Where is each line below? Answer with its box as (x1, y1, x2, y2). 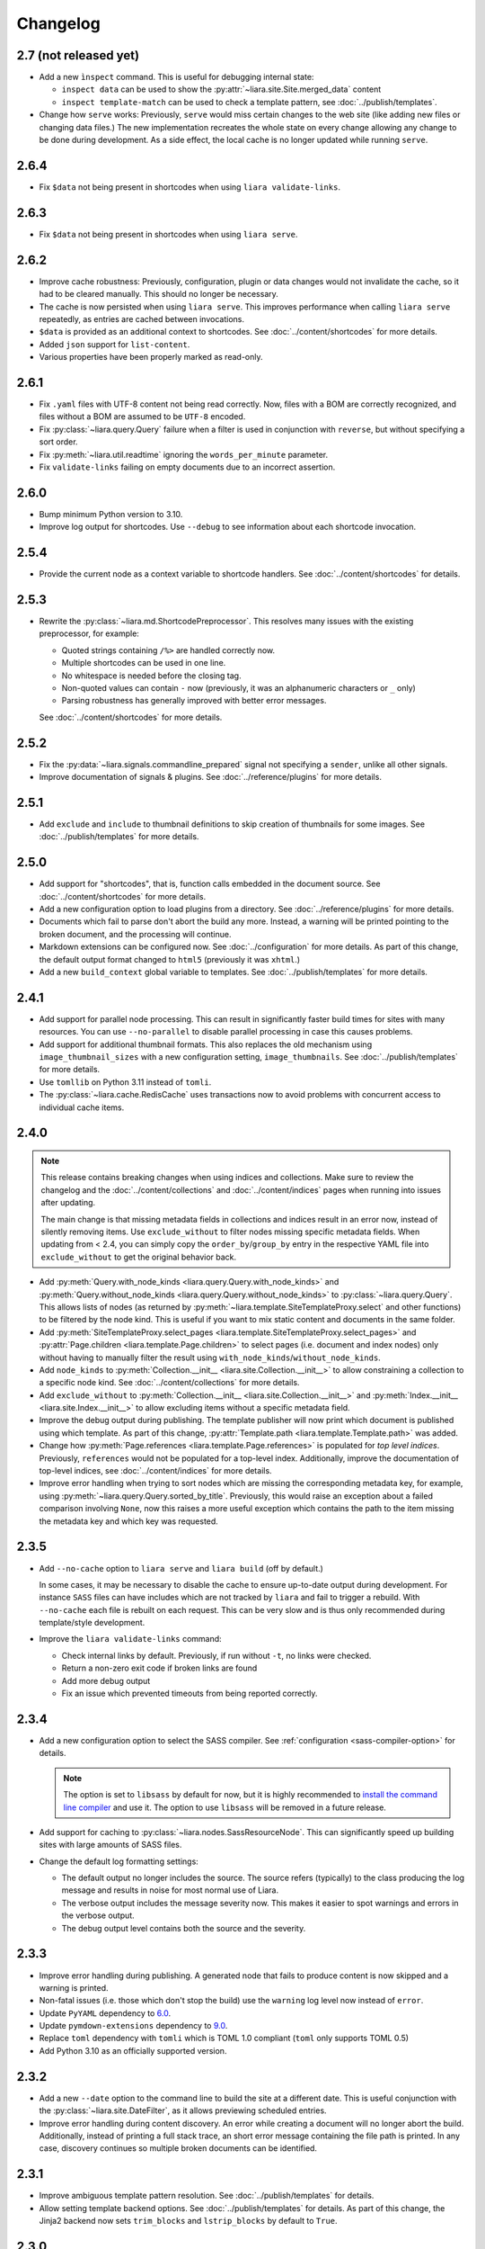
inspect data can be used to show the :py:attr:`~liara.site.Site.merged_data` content (61, 84, 382, 94)
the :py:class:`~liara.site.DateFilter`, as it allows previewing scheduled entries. (39, 2105, 327, 2116)
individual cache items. (39, 1102, 125, 1113)
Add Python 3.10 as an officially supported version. (39, 2045, 227, 2056)
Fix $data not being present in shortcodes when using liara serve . (39, 228, 298, 239)
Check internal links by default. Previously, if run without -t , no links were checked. (61, 1650, 372, 1661)
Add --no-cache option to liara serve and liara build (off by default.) (39, 1563, 323, 1573)
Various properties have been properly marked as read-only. (39, 352, 263, 363)
